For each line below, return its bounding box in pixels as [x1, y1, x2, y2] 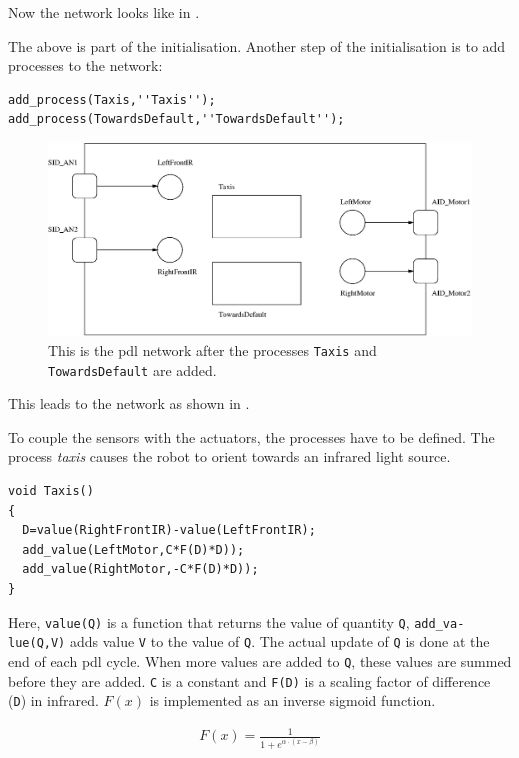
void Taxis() [8, 484, 94, 499]
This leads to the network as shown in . [8, 393, 250, 414]
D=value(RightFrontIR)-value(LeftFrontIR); [22, 523, 316, 538]
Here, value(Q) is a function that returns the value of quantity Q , [8, 611, 410, 632]
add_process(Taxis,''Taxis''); [8, 92, 216, 107]
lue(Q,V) [8, 636, 66, 651]
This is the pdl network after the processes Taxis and [48, 339, 377, 360]
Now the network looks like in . [8, 2, 200, 22]
